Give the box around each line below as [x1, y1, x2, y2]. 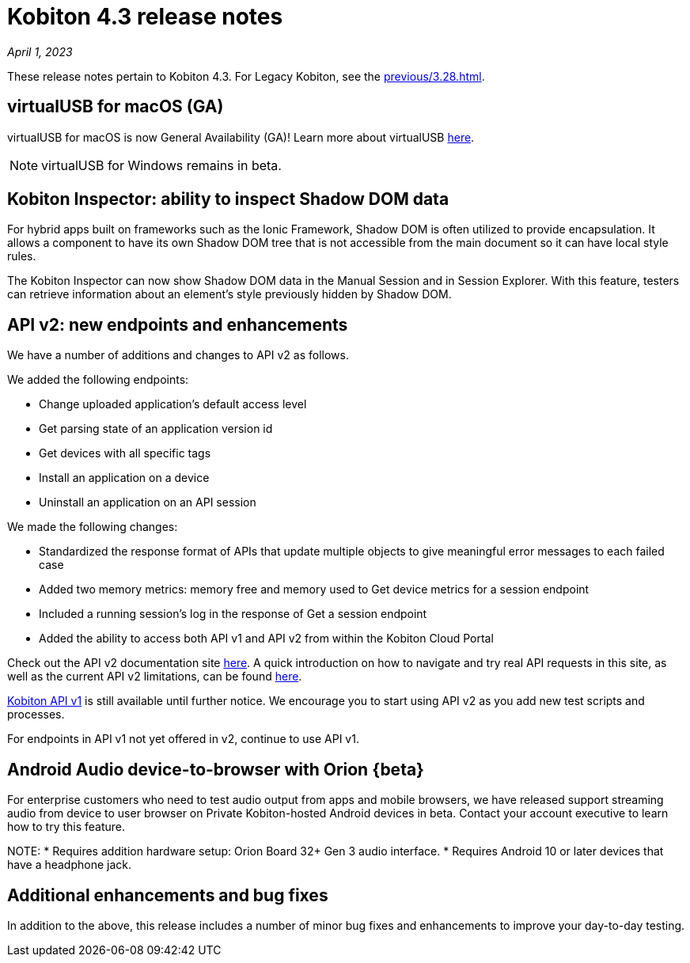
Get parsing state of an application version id [39, 422, 273, 436]
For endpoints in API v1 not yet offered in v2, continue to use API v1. [7, 732, 359, 746]
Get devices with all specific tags [39, 446, 211, 461]
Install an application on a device [39, 471, 210, 485]
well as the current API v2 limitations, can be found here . [7, 669, 302, 684]
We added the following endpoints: [7, 373, 189, 387]
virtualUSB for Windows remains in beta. [41, 157, 282, 173]
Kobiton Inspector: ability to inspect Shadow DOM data [7, 189, 449, 210]
